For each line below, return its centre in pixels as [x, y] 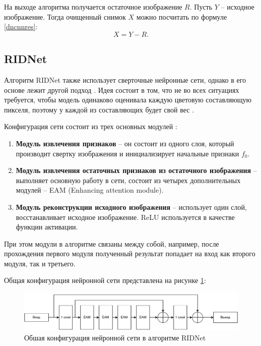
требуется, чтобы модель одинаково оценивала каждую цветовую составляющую [128, 100]
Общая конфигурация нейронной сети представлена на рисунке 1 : [105, 280]
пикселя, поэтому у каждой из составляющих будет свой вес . [99, 109]
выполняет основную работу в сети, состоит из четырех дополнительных [128, 180]
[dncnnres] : [21, 26]
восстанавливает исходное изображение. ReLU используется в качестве [125, 217]
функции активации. [47, 227]
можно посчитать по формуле [182, 16]
